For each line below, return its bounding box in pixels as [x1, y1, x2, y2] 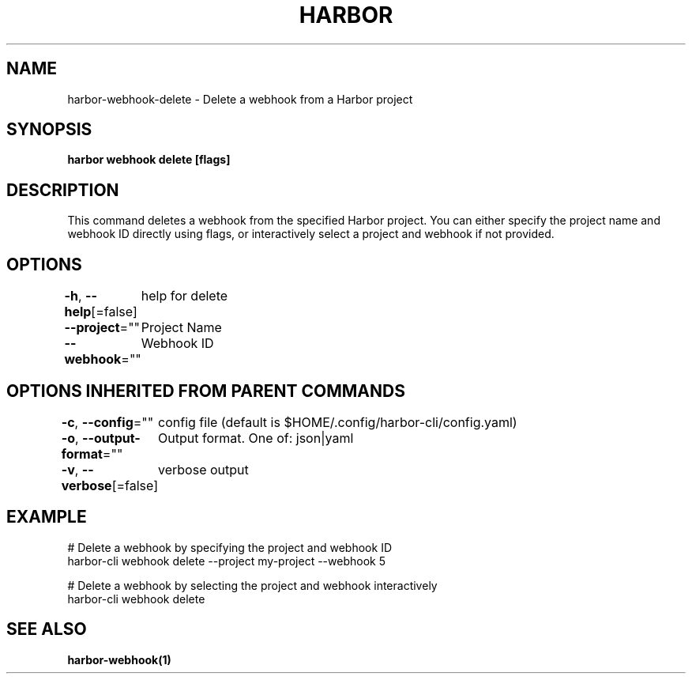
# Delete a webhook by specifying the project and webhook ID [67, 540, 392, 554]
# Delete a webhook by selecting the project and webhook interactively [67, 578, 438, 592]
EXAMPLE [6, 507, 87, 527]
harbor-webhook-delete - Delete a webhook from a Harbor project [67, 92, 413, 106]
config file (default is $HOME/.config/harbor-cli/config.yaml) [158, 414, 517, 430]
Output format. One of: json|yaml [158, 429, 354, 446]
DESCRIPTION [6, 179, 119, 200]
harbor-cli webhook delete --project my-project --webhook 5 [67, 553, 385, 568]
